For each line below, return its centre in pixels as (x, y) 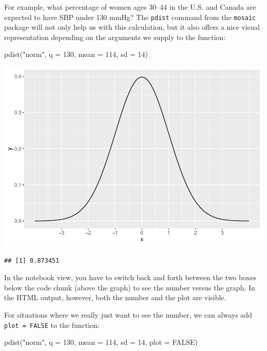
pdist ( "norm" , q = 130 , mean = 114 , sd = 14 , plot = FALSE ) (101, 342)
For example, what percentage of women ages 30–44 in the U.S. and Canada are (130, 7)
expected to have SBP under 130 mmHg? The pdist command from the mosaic (130, 17)
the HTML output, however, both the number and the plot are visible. (115, 297)
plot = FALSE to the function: (52, 325)
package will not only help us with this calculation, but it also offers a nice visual (132, 27)
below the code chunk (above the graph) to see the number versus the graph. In (130, 287)
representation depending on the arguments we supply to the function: (115, 37)
